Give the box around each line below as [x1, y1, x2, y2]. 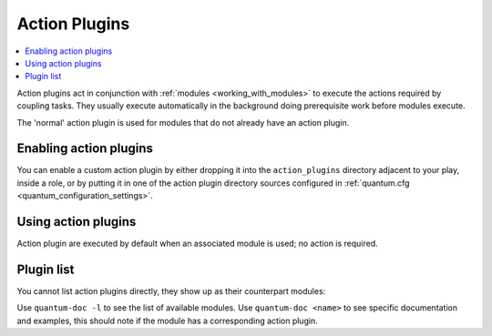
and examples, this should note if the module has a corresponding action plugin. [16, 315, 318, 326]
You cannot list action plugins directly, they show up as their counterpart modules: [16, 286, 326, 296]
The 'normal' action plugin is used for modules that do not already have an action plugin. [16, 117, 350, 127]
